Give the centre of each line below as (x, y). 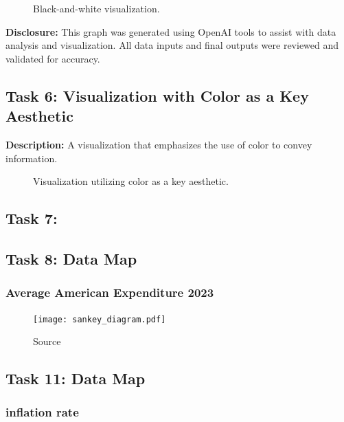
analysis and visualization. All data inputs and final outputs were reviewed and (172, 45)
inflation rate (42, 412)
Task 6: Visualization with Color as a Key (157, 95)
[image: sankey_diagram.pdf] (100, 319)
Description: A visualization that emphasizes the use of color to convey (159, 144)
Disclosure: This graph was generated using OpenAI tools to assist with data (171, 31)
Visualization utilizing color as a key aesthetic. (131, 181)
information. (32, 158)
